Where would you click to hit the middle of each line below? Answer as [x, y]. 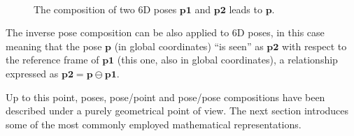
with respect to [314, 46]
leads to [246, 9]
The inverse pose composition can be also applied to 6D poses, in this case [165, 32]
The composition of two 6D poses [105, 9]
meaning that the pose [54, 46]
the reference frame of [52, 60]
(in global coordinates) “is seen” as [189, 46]
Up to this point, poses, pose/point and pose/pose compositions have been [165, 97]
